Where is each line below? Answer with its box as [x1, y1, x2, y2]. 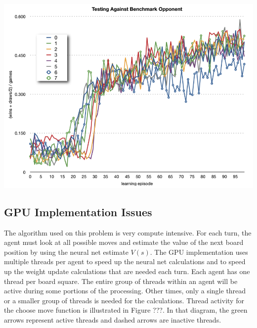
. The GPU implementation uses [150, 246, 248, 257]
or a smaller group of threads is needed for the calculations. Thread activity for [4, 295, 244, 305]
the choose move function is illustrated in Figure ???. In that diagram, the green [4, 305, 248, 315]
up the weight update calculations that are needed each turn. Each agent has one [4, 266, 250, 276]
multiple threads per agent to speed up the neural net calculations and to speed [4, 256, 246, 267]
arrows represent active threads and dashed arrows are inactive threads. [4, 314, 221, 325]
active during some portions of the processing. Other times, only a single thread [4, 285, 246, 296]
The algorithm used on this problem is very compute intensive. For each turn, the [4, 227, 252, 237]
